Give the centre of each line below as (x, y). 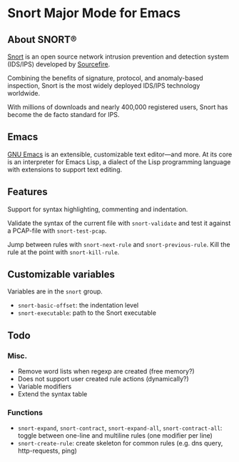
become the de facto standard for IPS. (63, 115)
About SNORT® (42, 40)
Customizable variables (61, 275)
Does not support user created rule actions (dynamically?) (103, 379)
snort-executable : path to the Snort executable (87, 313)
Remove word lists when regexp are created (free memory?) (106, 371)
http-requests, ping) (47, 451)
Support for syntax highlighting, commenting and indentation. (98, 209)
